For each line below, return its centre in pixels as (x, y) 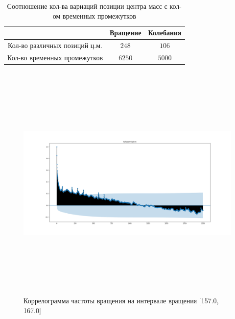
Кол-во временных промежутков (55, 57)
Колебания (165, 33)
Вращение (126, 33)
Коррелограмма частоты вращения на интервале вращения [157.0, (121, 301)
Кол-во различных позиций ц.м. (55, 45)
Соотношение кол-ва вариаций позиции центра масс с (87, 6)
